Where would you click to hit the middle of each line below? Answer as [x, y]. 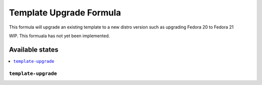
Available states [34, 50]
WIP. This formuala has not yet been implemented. [59, 36]
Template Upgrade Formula [65, 13]
